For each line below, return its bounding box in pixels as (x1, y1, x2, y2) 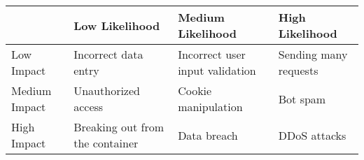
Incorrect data (73, 46, 143, 62)
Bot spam (278, 90, 326, 107)
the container (73, 135, 139, 151)
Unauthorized (73, 82, 140, 99)
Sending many (278, 46, 348, 62)
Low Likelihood (73, 17, 160, 34)
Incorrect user (178, 46, 246, 62)
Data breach (178, 126, 238, 143)
